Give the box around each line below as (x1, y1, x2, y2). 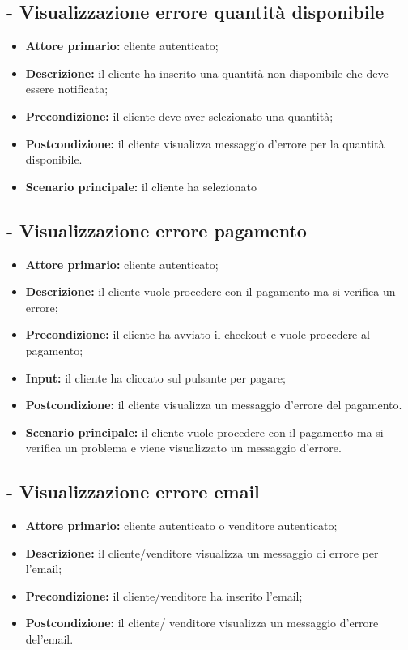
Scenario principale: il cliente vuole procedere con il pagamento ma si (25, 423, 384, 440)
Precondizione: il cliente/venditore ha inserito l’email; (25, 587, 303, 604)
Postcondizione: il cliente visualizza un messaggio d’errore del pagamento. (25, 396, 402, 413)
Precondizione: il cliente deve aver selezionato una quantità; (25, 107, 334, 124)
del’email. (25, 631, 74, 648)
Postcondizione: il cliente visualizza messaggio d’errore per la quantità (25, 135, 385, 152)
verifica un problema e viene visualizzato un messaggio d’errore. (25, 439, 342, 456)
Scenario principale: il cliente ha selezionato (25, 177, 257, 195)
